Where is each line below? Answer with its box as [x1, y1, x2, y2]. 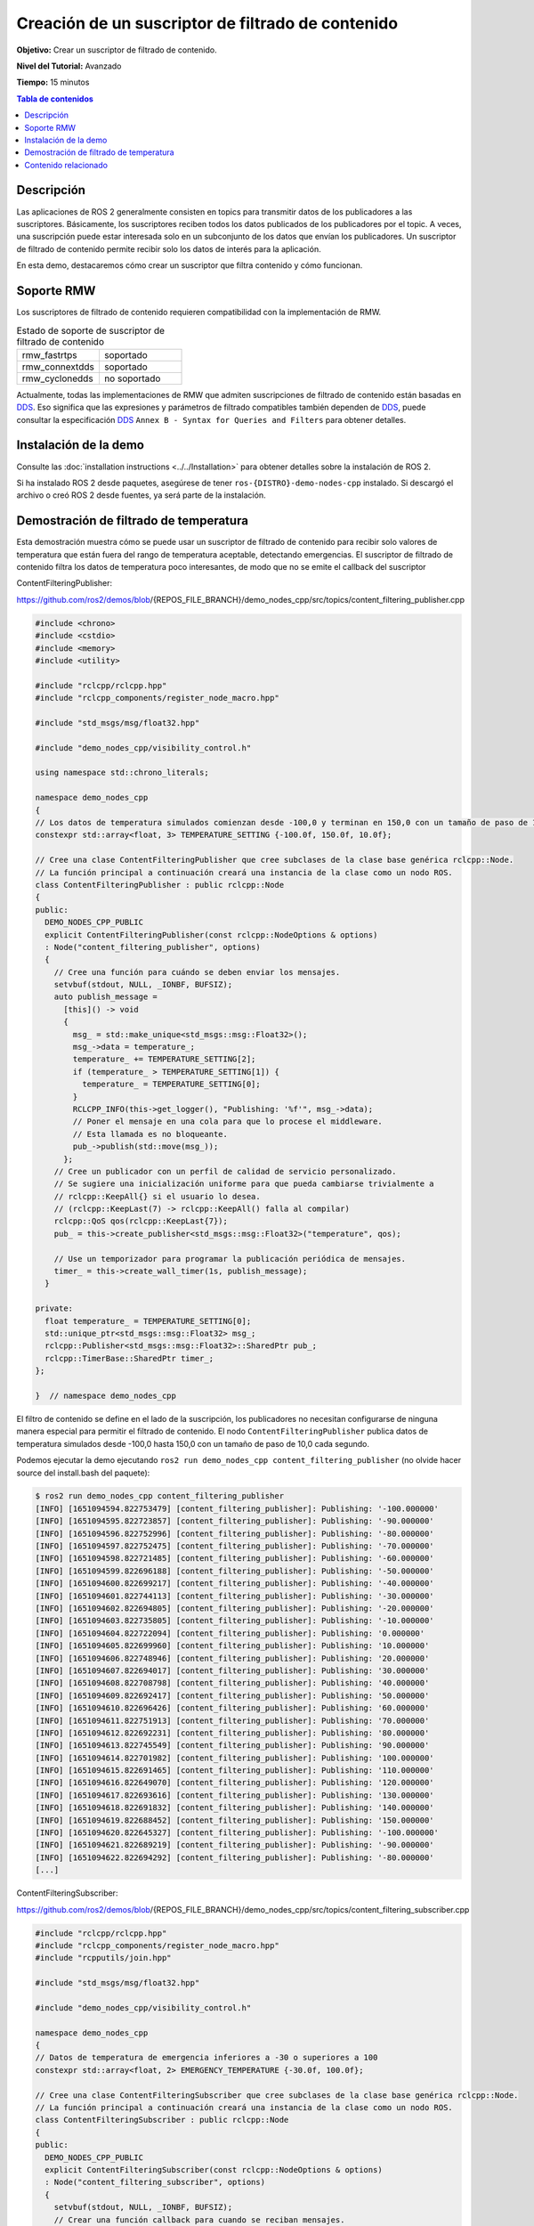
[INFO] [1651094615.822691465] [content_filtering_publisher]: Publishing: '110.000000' [35, 1766, 435, 1775]
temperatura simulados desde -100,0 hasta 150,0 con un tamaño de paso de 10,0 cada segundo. [16, 1438, 369, 1449]
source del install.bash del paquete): [16, 1467, 150, 1478]
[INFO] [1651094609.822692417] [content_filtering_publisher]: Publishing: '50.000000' [35, 1690, 430, 1701]
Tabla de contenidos [16, 93, 93, 104]
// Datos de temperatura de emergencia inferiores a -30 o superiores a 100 [35, 2052, 378, 2063]
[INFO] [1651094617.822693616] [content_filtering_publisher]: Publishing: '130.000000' [35, 1790, 435, 1800]
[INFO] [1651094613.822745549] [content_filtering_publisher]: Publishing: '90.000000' [35, 1741, 430, 1751]
